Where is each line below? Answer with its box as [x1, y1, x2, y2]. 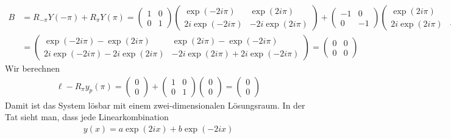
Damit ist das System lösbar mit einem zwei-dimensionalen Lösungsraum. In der [5, 98, 305, 111]
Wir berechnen [5, 62, 60, 75]
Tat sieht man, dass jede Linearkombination [5, 110, 169, 123]
